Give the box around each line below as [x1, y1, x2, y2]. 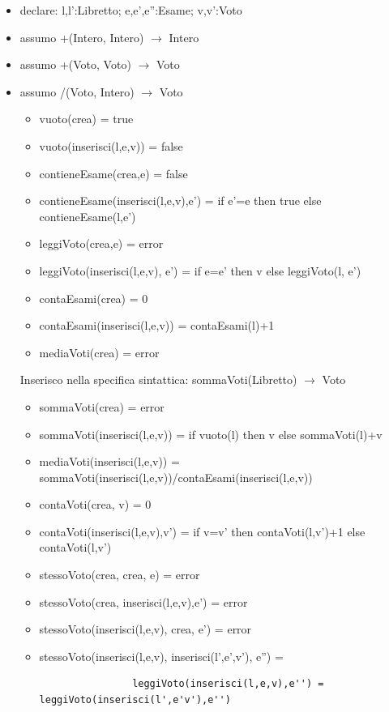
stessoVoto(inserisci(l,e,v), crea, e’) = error [39, 620, 252, 637]
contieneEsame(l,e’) [39, 207, 136, 224]
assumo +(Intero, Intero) [19, 28, 144, 45]
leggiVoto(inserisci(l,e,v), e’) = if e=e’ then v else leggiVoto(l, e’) [39, 262, 361, 279]
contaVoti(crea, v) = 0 [39, 496, 152, 513]
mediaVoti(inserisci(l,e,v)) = [39, 453, 180, 470]
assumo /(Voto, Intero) [19, 83, 135, 100]
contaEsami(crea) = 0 [39, 289, 148, 306]
